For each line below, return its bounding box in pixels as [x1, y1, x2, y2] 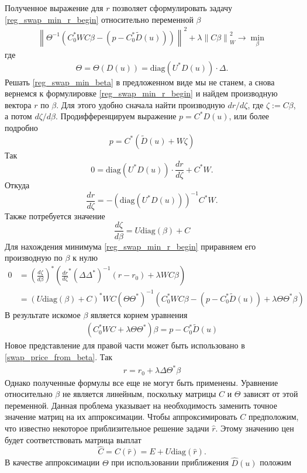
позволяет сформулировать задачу [112, 2, 232, 13]
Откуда [5, 179, 30, 191]
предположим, [248, 410, 299, 423]
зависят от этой [243, 388, 298, 400]
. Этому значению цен [215, 422, 294, 434]
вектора [5, 98, 32, 111]
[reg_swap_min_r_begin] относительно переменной [5, 13, 194, 25]
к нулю [73, 251, 98, 264]
